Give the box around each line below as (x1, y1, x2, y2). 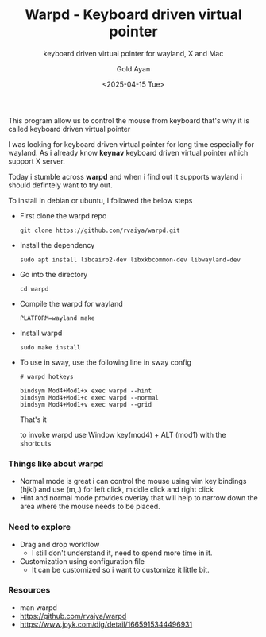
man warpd (19, 602, 58, 612)
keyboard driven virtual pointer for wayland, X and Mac (43, 48, 224, 58)
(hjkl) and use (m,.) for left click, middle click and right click (19, 485, 214, 494)
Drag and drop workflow (19, 539, 100, 549)
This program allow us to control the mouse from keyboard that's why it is (8, 115, 250, 125)
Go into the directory (19, 269, 88, 279)
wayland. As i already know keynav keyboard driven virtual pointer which (8, 148, 249, 157)
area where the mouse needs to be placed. (19, 502, 160, 512)
